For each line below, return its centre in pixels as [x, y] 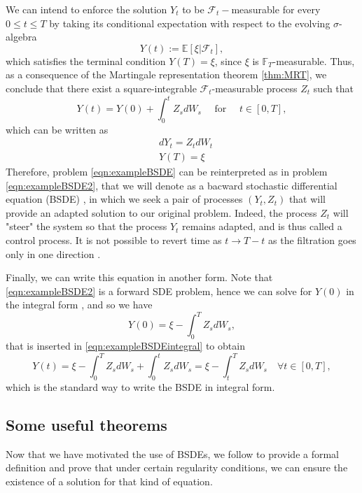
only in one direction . [53, 253]
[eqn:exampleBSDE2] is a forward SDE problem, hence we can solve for [159, 291]
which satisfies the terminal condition [86, 60]
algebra [21, 37]
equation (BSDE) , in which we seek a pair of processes [124, 199]
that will [307, 199]
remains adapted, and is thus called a [262, 226]
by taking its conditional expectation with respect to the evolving [190, 23]
